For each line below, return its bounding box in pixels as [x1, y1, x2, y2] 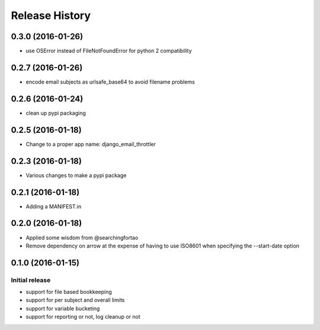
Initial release [11, 276, 51, 284]
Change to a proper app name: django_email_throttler [25, 140, 156, 148]
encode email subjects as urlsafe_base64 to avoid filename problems [25, 78, 195, 85]
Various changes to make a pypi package [25, 172, 127, 179]
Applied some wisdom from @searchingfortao [25, 234, 139, 241]
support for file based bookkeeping [25, 288, 112, 296]
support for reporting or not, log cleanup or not [25, 313, 140, 321]
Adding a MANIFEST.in [25, 202, 82, 210]
